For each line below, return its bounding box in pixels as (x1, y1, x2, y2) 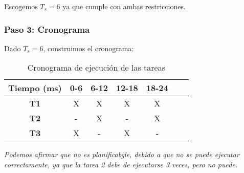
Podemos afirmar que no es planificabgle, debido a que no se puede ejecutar (4, 149, 239, 160)
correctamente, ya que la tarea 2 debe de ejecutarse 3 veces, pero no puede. (4, 159, 238, 169)
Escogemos (4, 1, 38, 11)
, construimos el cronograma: (43, 42, 134, 53)
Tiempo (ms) (8, 82, 62, 94)
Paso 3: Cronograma (4, 23, 90, 35)
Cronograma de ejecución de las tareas (27, 61, 165, 74)
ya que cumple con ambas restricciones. (62, 1, 186, 11)
